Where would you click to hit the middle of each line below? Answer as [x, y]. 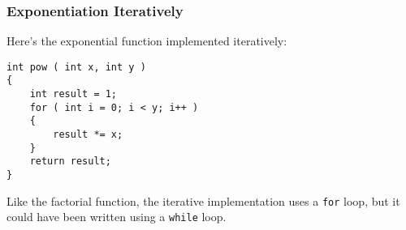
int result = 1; [73, 94]
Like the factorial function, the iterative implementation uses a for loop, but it [203, 200]
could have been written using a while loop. [117, 217]
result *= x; [88, 135]
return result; [70, 162]
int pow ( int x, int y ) [76, 67]
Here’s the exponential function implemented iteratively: [147, 41]
